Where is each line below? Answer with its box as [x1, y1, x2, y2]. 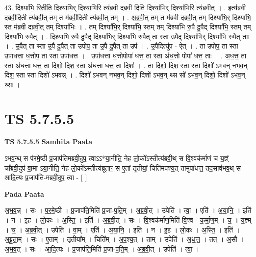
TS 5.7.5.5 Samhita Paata [4, 136, 93, 147]
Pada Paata [4, 188, 44, 199]
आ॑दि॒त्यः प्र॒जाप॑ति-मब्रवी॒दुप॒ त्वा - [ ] [4, 172, 87, 182]
